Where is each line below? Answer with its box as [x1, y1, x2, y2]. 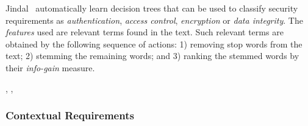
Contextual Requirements [5, 108, 134, 123]
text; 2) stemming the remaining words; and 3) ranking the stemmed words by [5, 49, 299, 62]
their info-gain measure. [5, 61, 95, 74]
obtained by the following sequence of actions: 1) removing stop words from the [5, 37, 303, 50]
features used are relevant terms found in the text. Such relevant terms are [5, 26, 284, 38]
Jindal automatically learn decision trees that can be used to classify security [5, 2, 298, 14]
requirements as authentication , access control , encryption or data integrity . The [5, 13, 303, 26]
